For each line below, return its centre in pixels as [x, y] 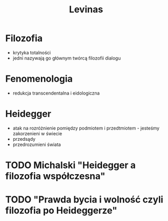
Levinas [86, 10]
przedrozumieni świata [37, 144]
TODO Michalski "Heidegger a [70, 165]
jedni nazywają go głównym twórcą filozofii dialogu [67, 58]
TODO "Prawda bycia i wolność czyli [84, 200]
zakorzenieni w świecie [37, 133]
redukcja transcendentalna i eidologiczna [56, 93]
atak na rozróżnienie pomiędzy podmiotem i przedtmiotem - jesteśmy [86, 128]
